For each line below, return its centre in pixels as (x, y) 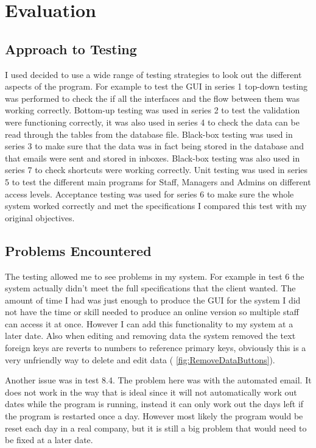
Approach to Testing (71, 48)
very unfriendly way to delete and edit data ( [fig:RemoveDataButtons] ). (140, 359)
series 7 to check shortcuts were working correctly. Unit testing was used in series (156, 170)
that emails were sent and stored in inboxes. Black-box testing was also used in (153, 158)
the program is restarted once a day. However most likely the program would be (154, 416)
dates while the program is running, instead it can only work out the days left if (154, 404)
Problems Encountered (78, 250)
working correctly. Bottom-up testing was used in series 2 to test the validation (153, 110)
